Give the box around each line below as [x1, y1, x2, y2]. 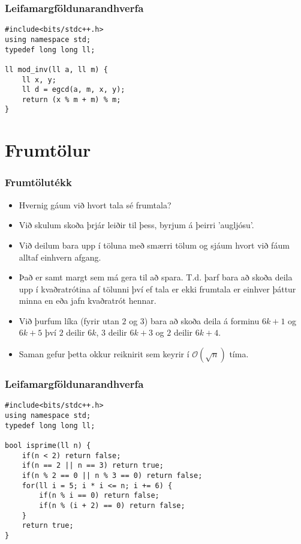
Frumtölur [5, 138, 91, 162]
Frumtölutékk [5, 175, 72, 190]
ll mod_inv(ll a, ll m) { [5, 65, 108, 74]
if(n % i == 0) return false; [39, 491, 159, 500]
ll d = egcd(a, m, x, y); [22, 85, 125, 94]
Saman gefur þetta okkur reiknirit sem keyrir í [19, 348, 189, 360]
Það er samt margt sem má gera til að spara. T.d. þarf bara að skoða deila [19, 271, 293, 283]
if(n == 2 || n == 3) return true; [22, 461, 164, 470]
